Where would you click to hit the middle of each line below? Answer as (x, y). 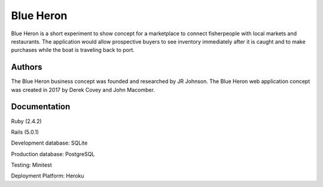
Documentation (41, 107)
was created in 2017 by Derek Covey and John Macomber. (83, 90)
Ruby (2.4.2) (26, 121)
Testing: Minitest (31, 165)
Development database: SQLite (49, 143)
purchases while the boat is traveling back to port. (73, 50)
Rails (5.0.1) (25, 132)
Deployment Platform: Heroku (48, 176)
